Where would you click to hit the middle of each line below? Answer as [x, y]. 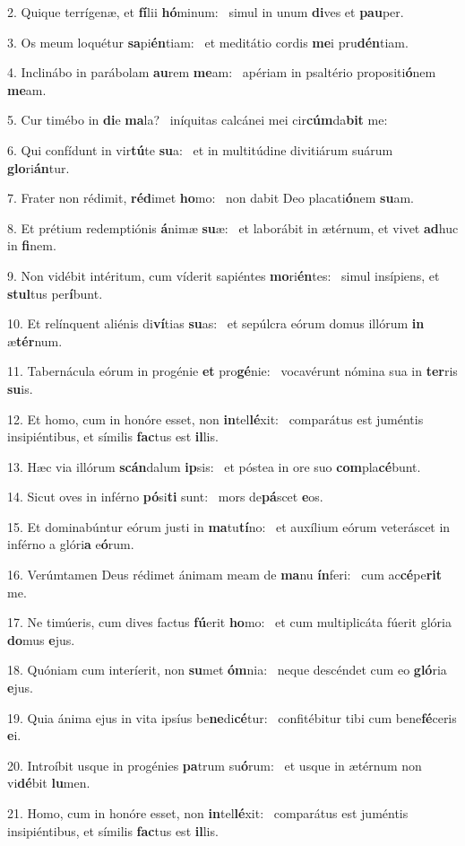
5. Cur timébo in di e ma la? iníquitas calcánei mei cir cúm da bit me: [198, 120]
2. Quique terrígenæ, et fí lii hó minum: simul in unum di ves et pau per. [206, 12]
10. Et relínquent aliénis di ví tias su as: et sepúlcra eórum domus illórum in [216, 323]
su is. [20, 388]
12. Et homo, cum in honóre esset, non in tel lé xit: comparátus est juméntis [215, 419]
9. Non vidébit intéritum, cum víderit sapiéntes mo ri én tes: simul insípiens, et [224, 275]
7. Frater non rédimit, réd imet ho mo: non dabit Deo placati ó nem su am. [211, 198]
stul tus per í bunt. [55, 293]
